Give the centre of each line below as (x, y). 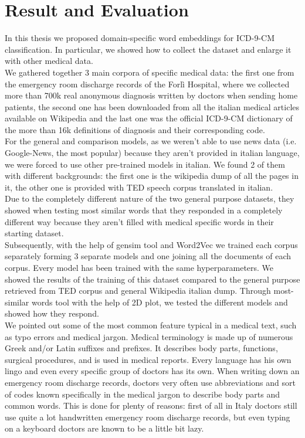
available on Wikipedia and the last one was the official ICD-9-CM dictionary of (149, 118)
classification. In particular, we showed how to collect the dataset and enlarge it (148, 49)
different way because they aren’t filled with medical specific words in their (139, 221)
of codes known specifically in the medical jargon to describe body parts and (143, 394)
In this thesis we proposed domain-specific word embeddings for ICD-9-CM (140, 38)
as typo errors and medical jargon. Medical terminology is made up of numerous (149, 336)
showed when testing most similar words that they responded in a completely (144, 210)
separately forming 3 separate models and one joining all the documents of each (148, 256)
